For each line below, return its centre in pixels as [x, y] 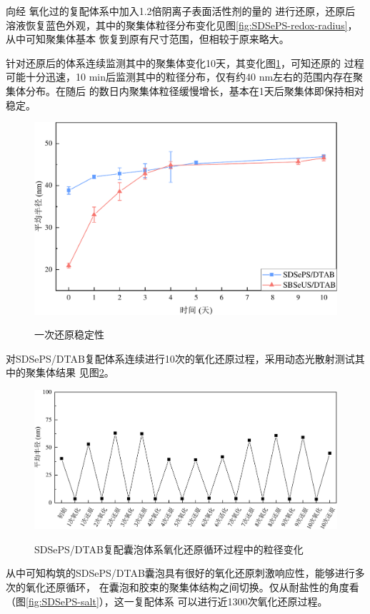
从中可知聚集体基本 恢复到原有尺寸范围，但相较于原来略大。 [147, 39]
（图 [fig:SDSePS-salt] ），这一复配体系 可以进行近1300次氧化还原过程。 [167, 601]
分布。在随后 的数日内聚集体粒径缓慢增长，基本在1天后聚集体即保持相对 [195, 90]
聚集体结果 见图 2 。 [70, 372]
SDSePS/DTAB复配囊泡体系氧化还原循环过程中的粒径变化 [169, 549]
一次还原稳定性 [69, 334]
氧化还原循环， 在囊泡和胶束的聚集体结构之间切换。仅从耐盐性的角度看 [192, 587]
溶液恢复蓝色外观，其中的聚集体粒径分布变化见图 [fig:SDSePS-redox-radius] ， [182, 25]
